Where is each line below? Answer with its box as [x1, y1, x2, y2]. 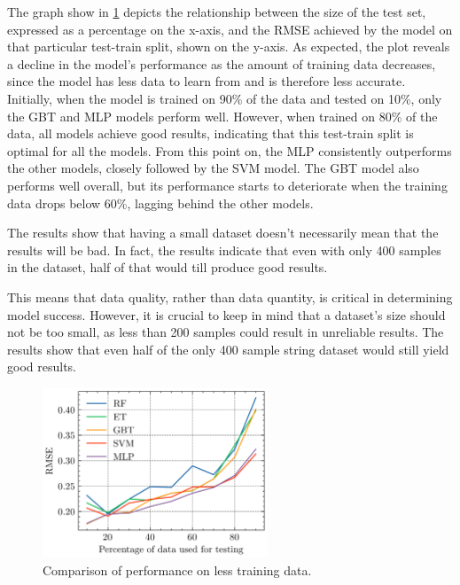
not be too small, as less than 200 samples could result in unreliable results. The [7, 323, 444, 341]
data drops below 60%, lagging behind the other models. [7, 193, 314, 212]
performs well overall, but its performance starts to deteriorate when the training [7, 175, 448, 194]
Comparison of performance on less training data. [43, 560, 312, 579]
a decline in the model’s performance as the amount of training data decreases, [7, 54, 436, 73]
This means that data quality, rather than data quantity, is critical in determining [7, 287, 453, 306]
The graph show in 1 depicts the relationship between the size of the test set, [7, 3, 426, 20]
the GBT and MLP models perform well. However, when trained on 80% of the [7, 106, 438, 125]
